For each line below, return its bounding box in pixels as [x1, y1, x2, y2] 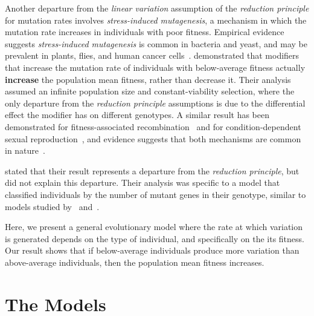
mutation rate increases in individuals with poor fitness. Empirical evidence [5, 25, 284, 38]
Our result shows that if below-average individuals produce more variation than [5, 244, 300, 257]
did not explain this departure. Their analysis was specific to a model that [5, 176, 280, 189]
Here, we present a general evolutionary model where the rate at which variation [5, 220, 303, 233]
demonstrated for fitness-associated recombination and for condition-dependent [5, 120, 301, 133]
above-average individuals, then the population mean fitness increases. [5, 255, 264, 268]
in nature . [5, 144, 45, 157]
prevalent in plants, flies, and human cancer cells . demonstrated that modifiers [5, 49, 300, 62]
